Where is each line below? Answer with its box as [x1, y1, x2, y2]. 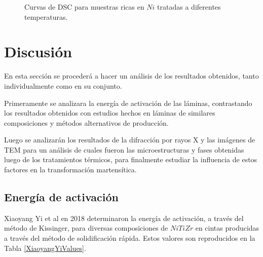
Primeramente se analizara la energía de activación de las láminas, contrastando [4, 97, 252, 108]
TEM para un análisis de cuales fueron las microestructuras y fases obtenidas [4, 144, 244, 155]
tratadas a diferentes [157, 2, 221, 12]
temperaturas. [24, 11, 68, 22]
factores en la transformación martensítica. [4, 164, 137, 175]
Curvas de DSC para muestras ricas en [24, 2, 144, 12]
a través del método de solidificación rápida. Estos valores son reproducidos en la [4, 233, 255, 243]
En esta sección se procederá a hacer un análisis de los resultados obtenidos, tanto [4, 70, 259, 81]
